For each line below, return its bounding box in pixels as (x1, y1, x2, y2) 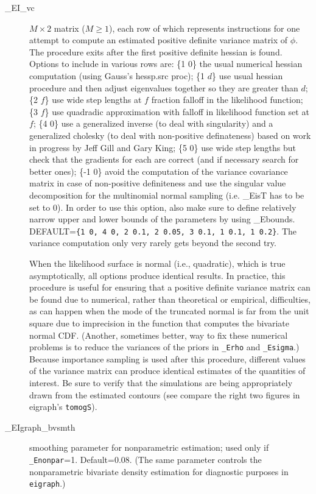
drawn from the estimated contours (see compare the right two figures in (29, 388, 300, 401)
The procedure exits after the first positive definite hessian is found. (29, 45, 283, 58)
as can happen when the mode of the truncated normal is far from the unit (29, 305, 309, 317)
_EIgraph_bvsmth (5, 420, 75, 433)
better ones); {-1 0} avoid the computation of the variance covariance (29, 164, 288, 177)
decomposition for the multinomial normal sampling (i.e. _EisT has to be (29, 188, 304, 201)
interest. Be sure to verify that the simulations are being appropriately (29, 376, 293, 389)
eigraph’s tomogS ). (29, 400, 97, 413)
